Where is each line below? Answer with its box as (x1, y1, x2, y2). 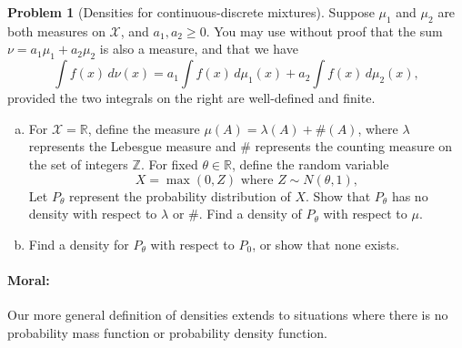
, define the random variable (232, 154, 389, 173)
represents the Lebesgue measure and (28, 137, 236, 156)
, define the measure (87, 118, 200, 138)
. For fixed (140, 154, 198, 173)
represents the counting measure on (255, 137, 453, 156)
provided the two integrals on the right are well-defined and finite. (7, 88, 376, 107)
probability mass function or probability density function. (7, 322, 327, 342)
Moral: (7, 270, 50, 289)
